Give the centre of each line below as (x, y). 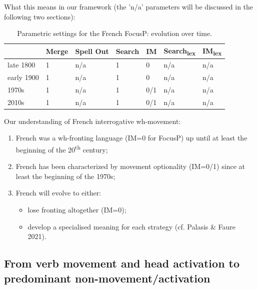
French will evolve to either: (58, 193)
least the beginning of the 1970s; (65, 176)
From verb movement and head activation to (122, 263)
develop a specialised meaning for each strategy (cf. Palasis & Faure (132, 226)
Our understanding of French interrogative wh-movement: (92, 121)
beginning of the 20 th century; (62, 148)
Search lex (179, 51)
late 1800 (21, 65)
